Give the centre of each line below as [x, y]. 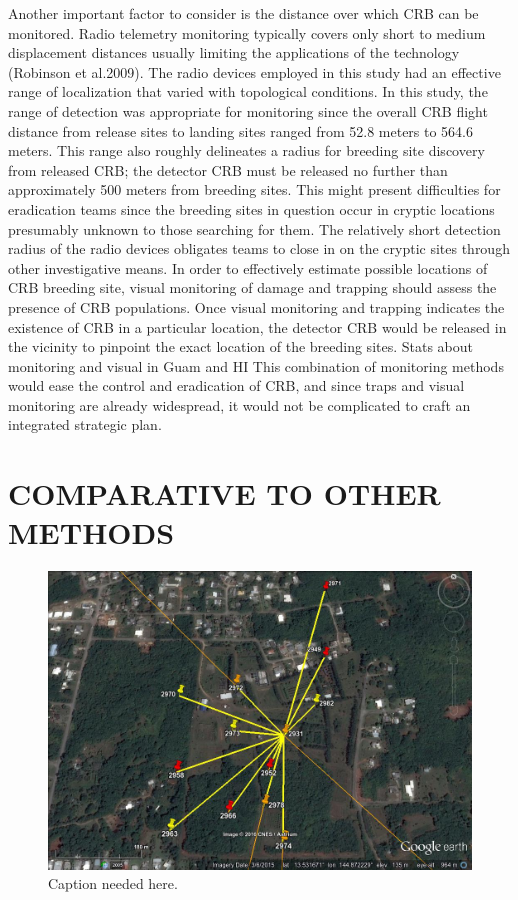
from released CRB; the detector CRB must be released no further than [228, 169]
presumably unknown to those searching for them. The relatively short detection [254, 228]
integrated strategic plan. [85, 424]
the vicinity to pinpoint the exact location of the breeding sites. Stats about [241, 346]
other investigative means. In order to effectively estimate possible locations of [248, 267]
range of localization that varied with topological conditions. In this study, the [248, 91]
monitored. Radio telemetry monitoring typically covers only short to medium [247, 32]
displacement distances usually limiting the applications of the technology [234, 52]
